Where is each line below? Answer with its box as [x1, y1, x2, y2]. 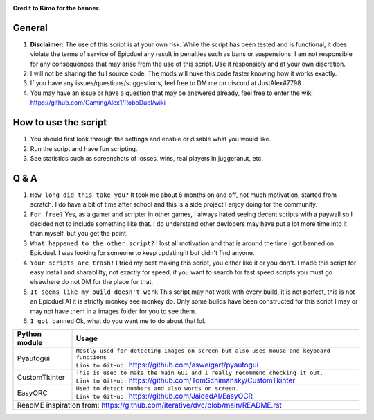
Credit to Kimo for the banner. [12, 4, 100, 12]
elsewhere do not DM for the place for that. [30, 278, 154, 286]
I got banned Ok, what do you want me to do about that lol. [30, 316, 206, 325]
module [17, 338, 43, 348]
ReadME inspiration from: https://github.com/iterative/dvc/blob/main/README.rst [17, 401, 282, 410]
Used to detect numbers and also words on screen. [75, 385, 239, 392]
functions [75, 353, 107, 361]
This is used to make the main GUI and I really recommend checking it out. [75, 369, 323, 377]
